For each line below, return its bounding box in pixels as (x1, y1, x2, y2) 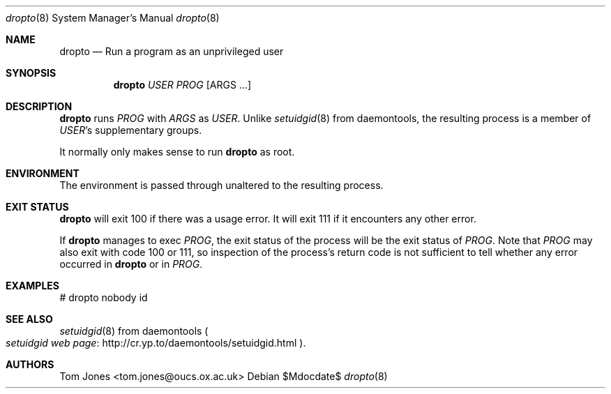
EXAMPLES (6, 280, 59, 291)
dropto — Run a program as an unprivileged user (59, 45, 284, 57)
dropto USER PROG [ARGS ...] (113, 79, 252, 91)
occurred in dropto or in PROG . (59, 258, 203, 270)
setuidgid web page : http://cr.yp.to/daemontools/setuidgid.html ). (6, 337, 306, 349)
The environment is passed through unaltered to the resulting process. (59, 179, 384, 191)
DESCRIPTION (6, 100, 73, 112)
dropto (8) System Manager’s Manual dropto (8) (6, 12, 220, 24)
